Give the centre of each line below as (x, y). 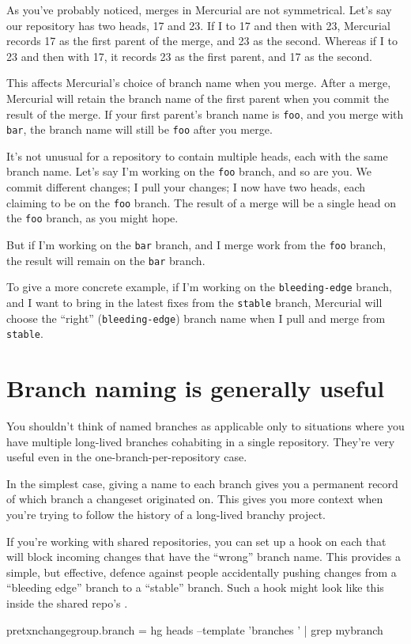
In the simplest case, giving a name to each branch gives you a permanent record (202, 483)
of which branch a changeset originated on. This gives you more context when (195, 499)
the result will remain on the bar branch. (106, 260)
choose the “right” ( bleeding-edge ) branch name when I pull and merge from (196, 318)
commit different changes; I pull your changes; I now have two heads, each (186, 187)
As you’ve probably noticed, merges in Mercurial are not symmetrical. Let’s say (199, 9)
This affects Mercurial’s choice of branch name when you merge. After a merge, (199, 83)
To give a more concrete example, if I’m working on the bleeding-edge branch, (199, 287)
